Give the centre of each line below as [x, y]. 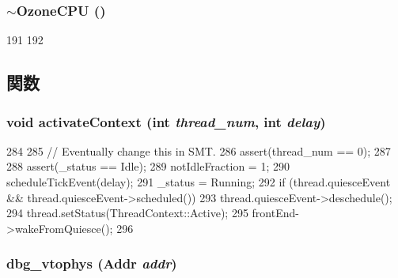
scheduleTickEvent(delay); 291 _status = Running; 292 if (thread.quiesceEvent [199, 182]
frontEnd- [275, 213]
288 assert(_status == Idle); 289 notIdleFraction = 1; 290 [148, 166]
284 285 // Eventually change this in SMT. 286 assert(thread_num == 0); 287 [199, 150]
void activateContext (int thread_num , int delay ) [166, 121]
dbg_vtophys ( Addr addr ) [92, 263]
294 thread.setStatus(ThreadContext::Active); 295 [127, 213]
